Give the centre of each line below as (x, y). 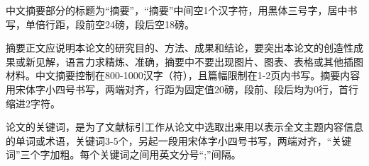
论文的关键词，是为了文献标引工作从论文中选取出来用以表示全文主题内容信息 (184, 127)
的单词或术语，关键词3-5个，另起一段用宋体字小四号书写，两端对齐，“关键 (179, 140)
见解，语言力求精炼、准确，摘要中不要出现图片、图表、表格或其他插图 (199, 61)
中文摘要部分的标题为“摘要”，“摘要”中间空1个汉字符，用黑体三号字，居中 (177, 10)
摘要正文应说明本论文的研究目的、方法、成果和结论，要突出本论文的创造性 (180, 48)
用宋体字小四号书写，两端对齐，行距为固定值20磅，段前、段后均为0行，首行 (182, 89)
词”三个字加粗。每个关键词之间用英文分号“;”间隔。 (123, 154)
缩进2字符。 (33, 103)
